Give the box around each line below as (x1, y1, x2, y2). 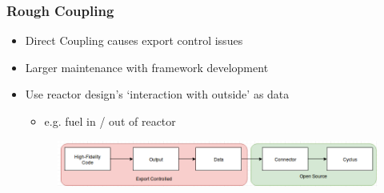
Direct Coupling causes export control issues (25, 32, 243, 49)
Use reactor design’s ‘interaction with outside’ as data (25, 86, 290, 103)
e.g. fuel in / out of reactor (44, 113, 176, 129)
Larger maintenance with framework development (25, 58, 269, 75)
